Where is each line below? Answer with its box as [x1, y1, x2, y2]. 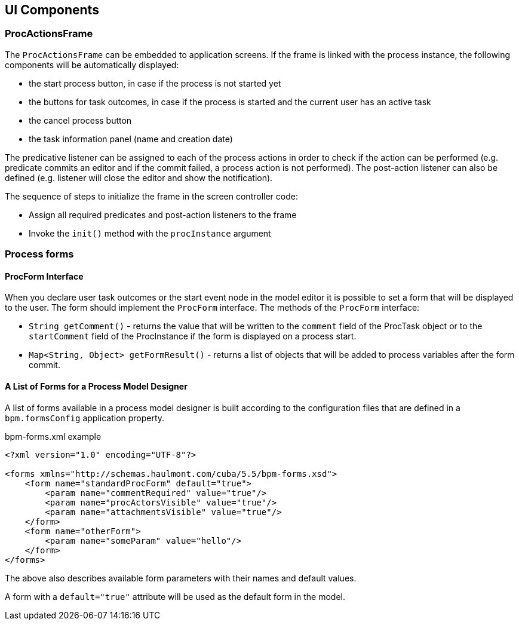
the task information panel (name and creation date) [29, 133, 233, 144]
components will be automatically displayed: [5, 59, 179, 70]
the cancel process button [29, 115, 132, 125]
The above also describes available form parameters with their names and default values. [5, 572, 357, 583]
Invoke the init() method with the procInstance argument [29, 228, 271, 238]
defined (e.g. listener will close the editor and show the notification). [5, 172, 273, 183]
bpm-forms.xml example [5, 431, 102, 442]
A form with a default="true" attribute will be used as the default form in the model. [5, 591, 345, 602]
